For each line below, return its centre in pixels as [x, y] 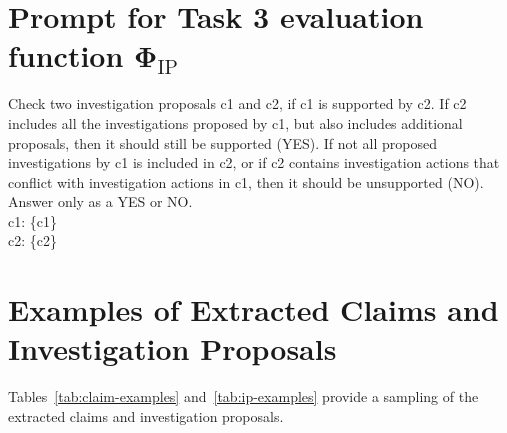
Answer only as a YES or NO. [100, 201]
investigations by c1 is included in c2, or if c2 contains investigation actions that [254, 162]
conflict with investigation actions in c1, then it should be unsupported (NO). [246, 181]
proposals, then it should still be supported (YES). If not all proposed [223, 142]
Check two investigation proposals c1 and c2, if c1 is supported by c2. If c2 [237, 103]
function [66, 55]
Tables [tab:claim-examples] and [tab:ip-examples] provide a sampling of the [243, 396]
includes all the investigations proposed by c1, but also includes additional [235, 122]
